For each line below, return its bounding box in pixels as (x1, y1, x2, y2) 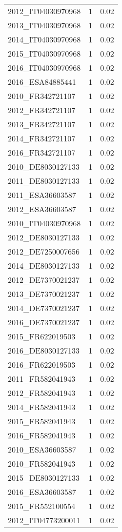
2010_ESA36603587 (8, 444, 76, 455)
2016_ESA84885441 (8, 76, 76, 87)
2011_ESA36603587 (8, 189, 76, 200)
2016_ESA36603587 (8, 486, 76, 497)
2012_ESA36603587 (8, 203, 76, 215)
